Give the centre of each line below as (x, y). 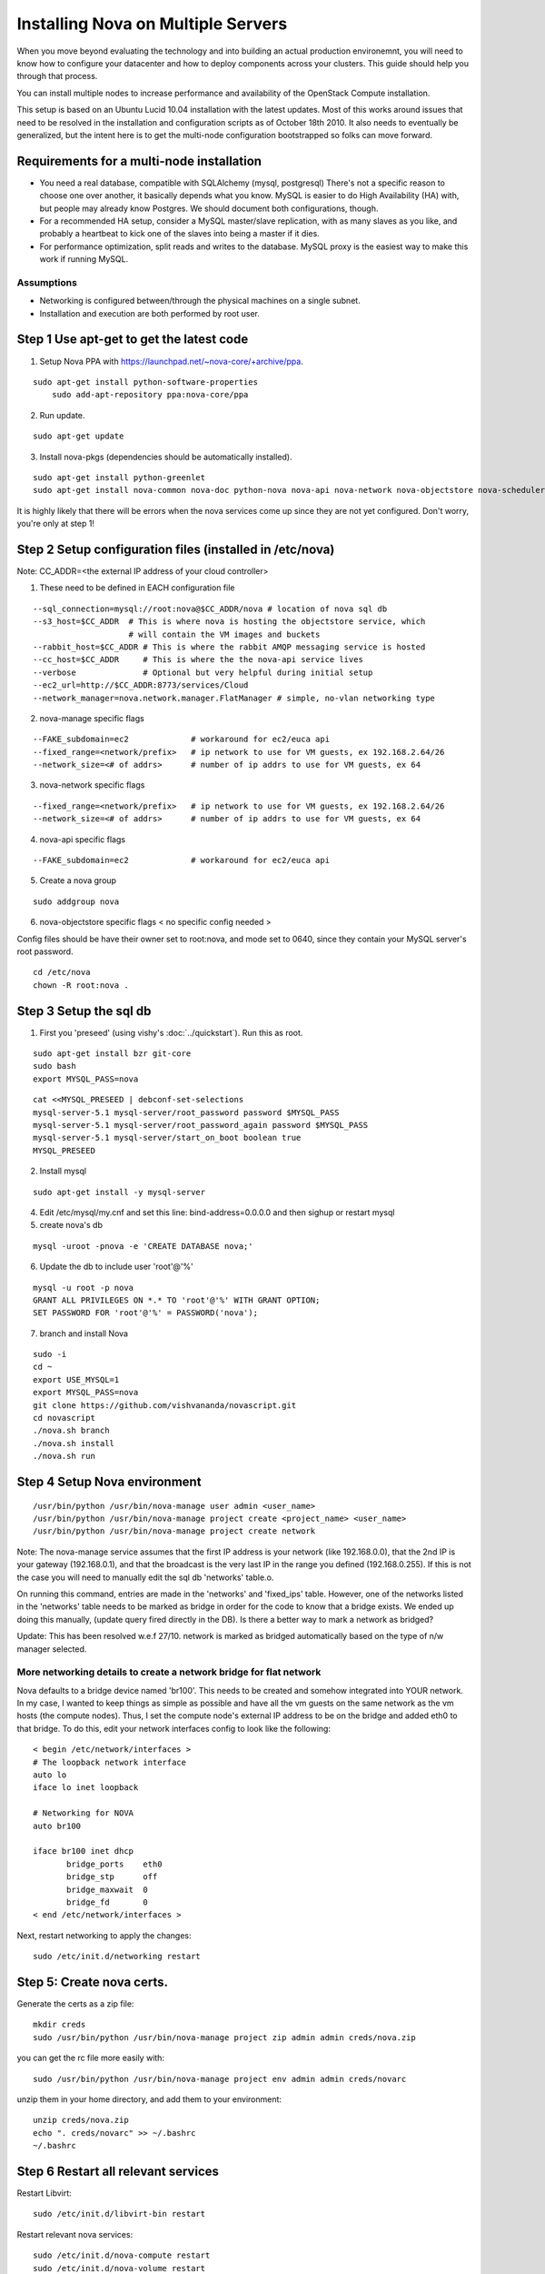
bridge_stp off (112, 1877)
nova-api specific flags (83, 839)
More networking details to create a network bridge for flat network (169, 1672)
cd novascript (64, 1418)
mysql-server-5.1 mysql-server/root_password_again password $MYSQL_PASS (201, 1125)
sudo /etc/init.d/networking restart (117, 1957)
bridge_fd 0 (108, 1902)
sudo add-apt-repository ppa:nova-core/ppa (150, 395)
